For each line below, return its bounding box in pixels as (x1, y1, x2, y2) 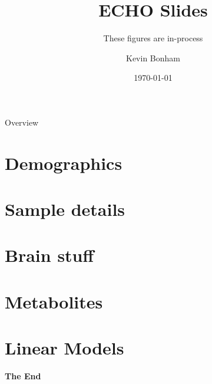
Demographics (5, 150, 122, 175)
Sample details (5, 197, 125, 221)
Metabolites (5, 289, 103, 313)
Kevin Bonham (126, 51, 180, 64)
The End (5, 370, 41, 382)
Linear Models (5, 336, 124, 360)
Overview (5, 116, 39, 128)
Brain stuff (5, 243, 94, 267)
